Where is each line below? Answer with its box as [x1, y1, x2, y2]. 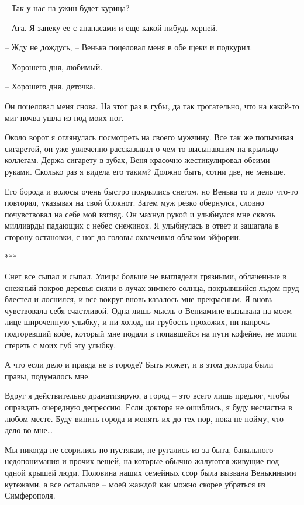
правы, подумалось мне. [5, 369, 91, 382]
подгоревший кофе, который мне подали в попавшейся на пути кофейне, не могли [5, 327, 297, 340]
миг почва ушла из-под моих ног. [5, 111, 124, 123]
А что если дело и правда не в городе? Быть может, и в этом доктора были [5, 358, 274, 371]
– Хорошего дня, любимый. [5, 60, 103, 72]
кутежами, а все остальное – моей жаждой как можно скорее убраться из [5, 478, 266, 490]
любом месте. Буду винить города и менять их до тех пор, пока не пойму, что [5, 412, 284, 424]
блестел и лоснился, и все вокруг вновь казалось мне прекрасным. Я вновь [5, 293, 273, 305]
